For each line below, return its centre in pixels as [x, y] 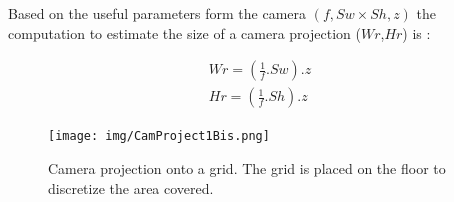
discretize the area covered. [131, 187]
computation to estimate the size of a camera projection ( [184, 32]
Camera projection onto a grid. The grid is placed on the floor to [247, 167]
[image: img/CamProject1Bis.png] [159, 136]
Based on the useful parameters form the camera [157, 13]
